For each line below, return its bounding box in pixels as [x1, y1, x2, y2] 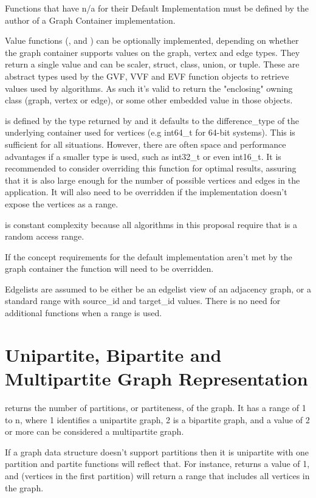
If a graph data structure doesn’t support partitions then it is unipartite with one [5, 445, 309, 458]
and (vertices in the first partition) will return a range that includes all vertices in [5, 469, 310, 482]
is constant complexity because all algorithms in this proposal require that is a [5, 218, 297, 230]
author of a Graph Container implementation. [5, 13, 176, 26]
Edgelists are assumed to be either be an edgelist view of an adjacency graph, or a [5, 282, 311, 295]
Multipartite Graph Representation [5, 366, 308, 391]
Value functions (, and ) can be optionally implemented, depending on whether [5, 34, 299, 47]
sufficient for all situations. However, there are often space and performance [5, 137, 286, 150]
